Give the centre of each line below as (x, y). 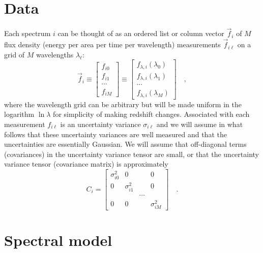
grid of (14, 54)
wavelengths (55, 54)
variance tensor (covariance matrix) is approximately (86, 164)
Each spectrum (27, 33)
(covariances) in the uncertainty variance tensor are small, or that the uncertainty (131, 154)
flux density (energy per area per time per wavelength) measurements (112, 44)
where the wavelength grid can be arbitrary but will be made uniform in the (123, 104)
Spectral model (58, 240)
